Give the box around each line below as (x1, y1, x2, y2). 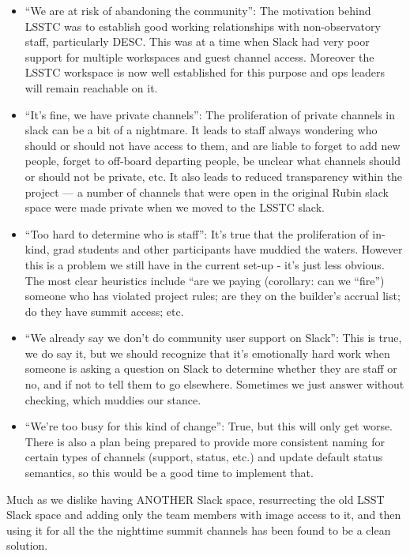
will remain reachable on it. (24, 79, 158, 96)
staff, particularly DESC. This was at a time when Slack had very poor (24, 33, 370, 50)
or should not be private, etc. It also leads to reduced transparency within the (24, 167, 403, 184)
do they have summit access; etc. (24, 302, 184, 319)
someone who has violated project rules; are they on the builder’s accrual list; (24, 287, 401, 304)
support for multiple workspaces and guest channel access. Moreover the (24, 48, 374, 65)
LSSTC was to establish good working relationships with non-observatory (24, 17, 381, 34)
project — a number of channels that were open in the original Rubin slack (24, 183, 389, 200)
